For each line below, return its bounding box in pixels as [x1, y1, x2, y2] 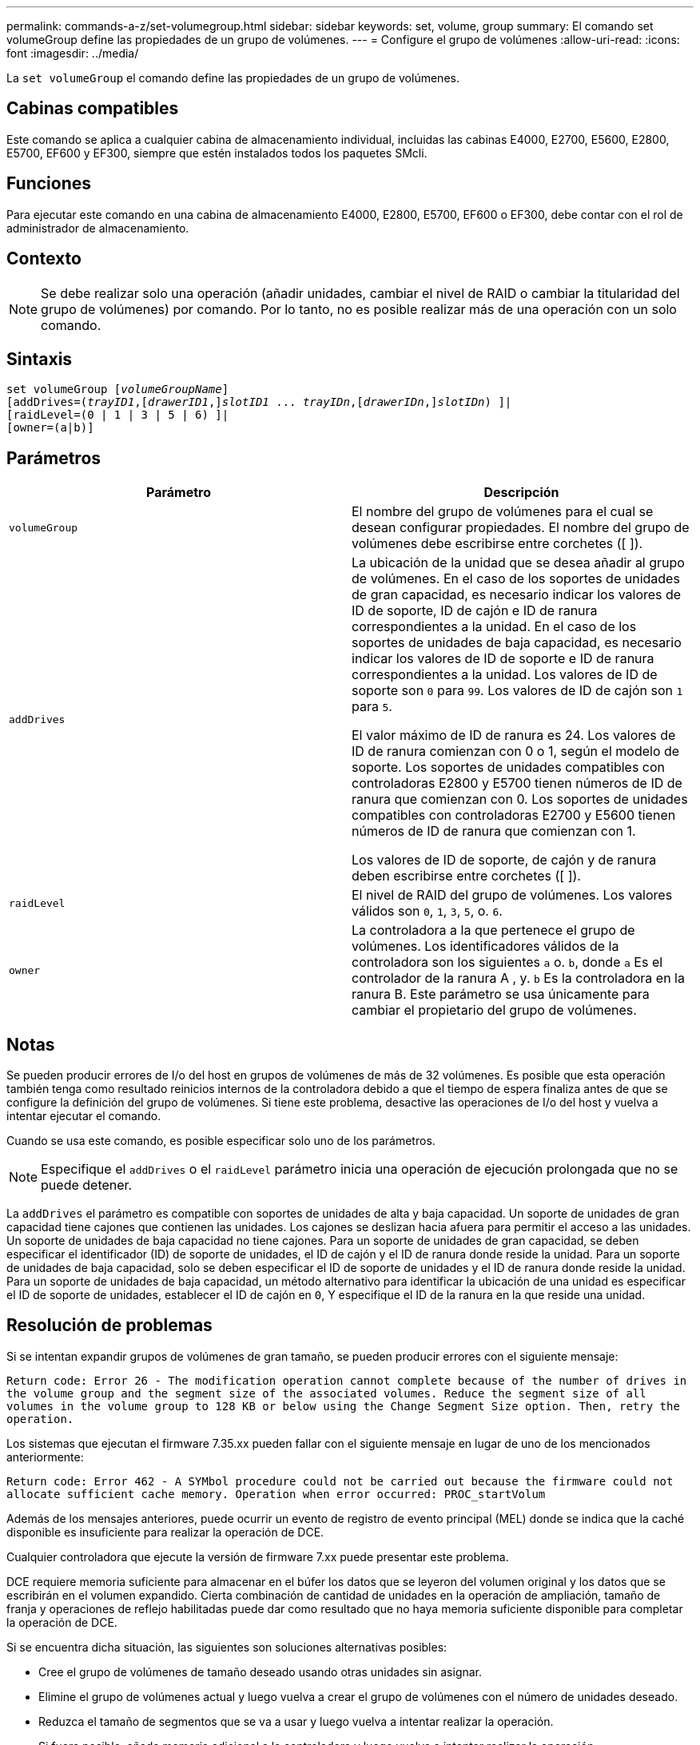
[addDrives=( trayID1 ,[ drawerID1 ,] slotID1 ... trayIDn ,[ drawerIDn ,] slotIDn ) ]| [6, 396, 512, 409]
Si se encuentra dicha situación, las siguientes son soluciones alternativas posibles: [6, 1640, 447, 1654]
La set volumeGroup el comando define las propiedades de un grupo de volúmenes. [6, 71, 459, 85]
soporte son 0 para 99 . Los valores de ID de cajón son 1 [352, 682, 683, 699]
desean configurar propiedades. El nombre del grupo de [352, 519, 690, 536]
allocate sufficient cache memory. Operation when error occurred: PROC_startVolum [6, 1487, 546, 1501]
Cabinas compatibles [6, 98, 179, 119]
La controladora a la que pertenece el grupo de [352, 922, 635, 939]
